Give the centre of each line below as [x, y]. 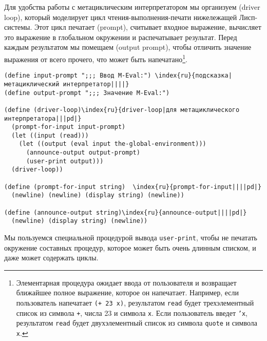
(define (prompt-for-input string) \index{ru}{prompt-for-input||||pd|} [133, 187]
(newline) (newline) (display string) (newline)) [98, 195]
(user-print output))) [65, 161]
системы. [18, 27]
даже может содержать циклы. [51, 258]
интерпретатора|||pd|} [43, 118]
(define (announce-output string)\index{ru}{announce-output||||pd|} [126, 212]
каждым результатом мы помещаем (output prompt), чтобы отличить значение [128, 47]
